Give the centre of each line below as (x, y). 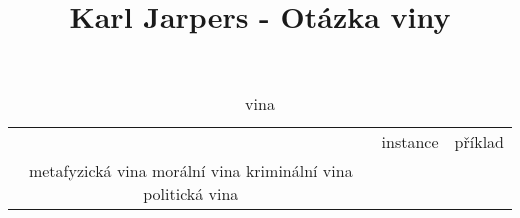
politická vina (191, 194)
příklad (479, 142)
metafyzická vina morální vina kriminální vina (190, 171)
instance (410, 142)
